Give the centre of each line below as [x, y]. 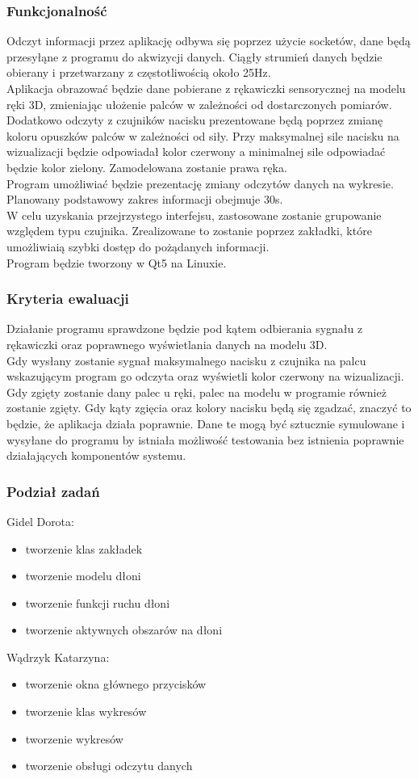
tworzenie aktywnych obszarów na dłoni [124, 630]
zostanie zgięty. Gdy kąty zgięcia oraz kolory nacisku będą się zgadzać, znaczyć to [209, 408]
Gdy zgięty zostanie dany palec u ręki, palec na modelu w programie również [196, 392]
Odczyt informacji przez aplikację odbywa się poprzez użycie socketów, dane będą [209, 41]
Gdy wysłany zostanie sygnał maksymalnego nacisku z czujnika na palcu [186, 360]
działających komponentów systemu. [96, 455]
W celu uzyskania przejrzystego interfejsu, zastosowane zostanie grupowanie [194, 215]
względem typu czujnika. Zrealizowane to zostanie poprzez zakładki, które [189, 231]
